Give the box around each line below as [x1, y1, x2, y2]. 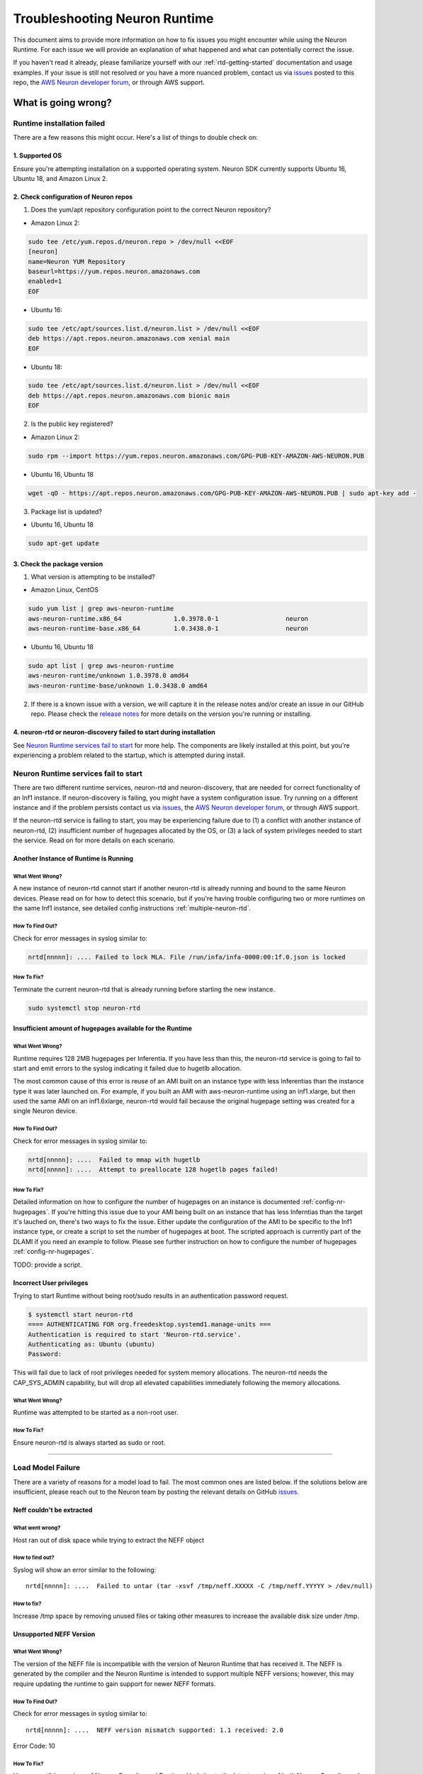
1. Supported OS [13, 151, 62, 160]
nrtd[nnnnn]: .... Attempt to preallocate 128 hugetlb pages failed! [28, 1166, 279, 1174]
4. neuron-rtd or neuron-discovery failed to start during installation [13, 728, 215, 737]
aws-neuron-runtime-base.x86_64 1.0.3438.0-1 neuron [28, 624, 308, 633]
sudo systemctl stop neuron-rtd [28, 1004, 141, 1012]
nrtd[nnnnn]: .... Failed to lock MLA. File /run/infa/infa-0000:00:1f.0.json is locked [28, 953, 346, 961]
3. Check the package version [13, 559, 103, 568]
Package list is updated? [30, 507, 103, 516]
